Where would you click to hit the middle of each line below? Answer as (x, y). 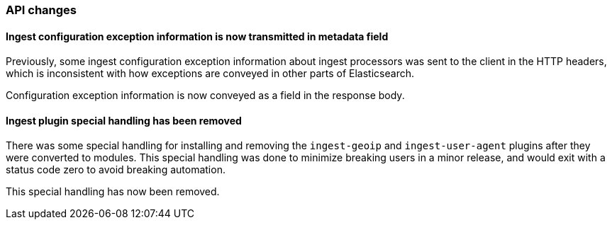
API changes (41, 10)
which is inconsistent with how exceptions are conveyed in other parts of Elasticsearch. (210, 74)
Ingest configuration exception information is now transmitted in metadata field (197, 36)
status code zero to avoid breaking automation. (116, 170)
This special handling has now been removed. (113, 192)
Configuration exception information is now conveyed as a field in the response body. (205, 96)
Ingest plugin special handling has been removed (124, 120)
